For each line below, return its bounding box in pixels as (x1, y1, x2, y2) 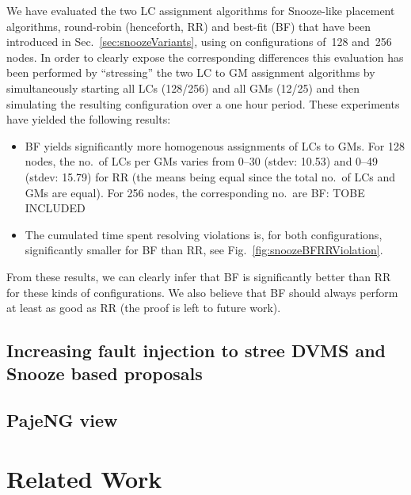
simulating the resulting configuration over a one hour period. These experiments (6, 95, 400, 112)
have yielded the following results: (6, 111, 171, 128)
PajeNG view (6, 408, 118, 432)
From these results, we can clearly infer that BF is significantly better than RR (6, 268, 391, 284)
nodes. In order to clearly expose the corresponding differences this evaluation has (6, 48, 404, 65)
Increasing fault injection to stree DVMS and (6, 338, 386, 363)
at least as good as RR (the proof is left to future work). (6, 299, 281, 316)
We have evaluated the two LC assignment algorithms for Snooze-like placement (6, 2, 395, 18)
